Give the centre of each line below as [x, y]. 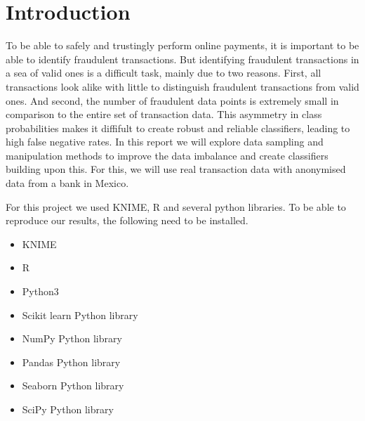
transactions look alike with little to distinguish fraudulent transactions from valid [182, 86]
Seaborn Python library [73, 386]
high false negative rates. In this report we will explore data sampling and [165, 142]
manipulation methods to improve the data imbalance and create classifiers [167, 155]
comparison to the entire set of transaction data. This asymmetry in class [164, 114]
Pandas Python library [71, 362]
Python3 [40, 291]
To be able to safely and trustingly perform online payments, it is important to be [182, 45]
